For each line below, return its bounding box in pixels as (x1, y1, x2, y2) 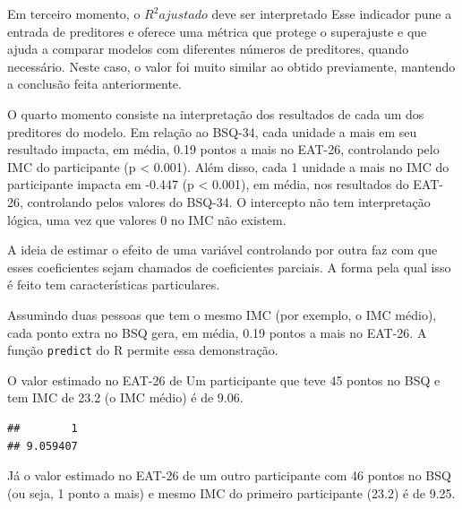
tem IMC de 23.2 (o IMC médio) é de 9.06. (7, 388, 244, 407)
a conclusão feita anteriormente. (7, 74, 182, 93)
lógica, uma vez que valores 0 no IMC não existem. (7, 210, 287, 229)
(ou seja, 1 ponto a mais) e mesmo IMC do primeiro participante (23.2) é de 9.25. (7, 483, 456, 502)
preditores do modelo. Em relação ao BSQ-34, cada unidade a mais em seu (7, 122, 417, 141)
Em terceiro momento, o (7, 4, 141, 22)
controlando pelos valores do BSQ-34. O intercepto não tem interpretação (27, 192, 431, 211)
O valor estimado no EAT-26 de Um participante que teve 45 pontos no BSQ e (7, 370, 441, 389)
